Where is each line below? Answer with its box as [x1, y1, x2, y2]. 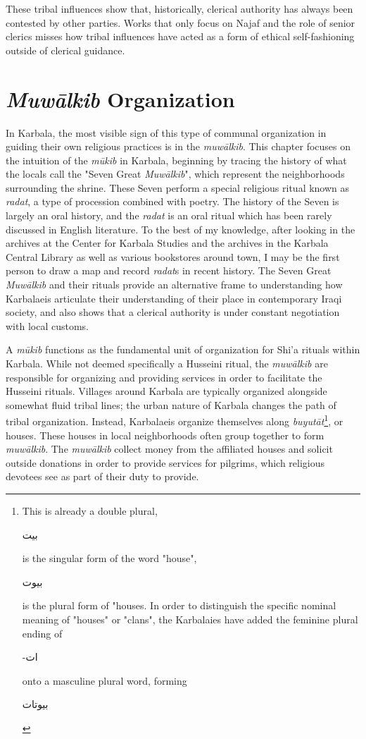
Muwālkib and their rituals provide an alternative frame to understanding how [6, 277, 343, 292]
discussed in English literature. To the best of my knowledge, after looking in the [6, 221, 355, 236]
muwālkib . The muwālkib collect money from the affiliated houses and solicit [6, 441, 333, 456]
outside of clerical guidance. [6, 42, 125, 57]
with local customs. [6, 318, 89, 333]
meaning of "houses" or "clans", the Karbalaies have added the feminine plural [22, 611, 358, 626]
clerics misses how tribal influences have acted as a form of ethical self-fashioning [6, 29, 355, 44]
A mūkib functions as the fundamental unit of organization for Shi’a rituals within [6, 342, 360, 357]
